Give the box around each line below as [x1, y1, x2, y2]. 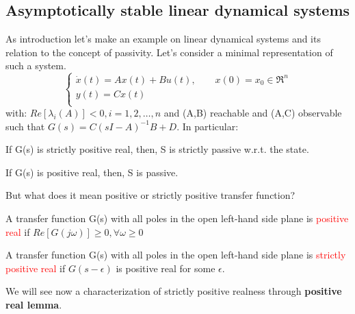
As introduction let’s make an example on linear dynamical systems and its [5, 32, 321, 46]
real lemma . [5, 298, 62, 312]
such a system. [5, 58, 66, 73]
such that [5, 119, 45, 133]
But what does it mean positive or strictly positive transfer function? [5, 188, 295, 202]
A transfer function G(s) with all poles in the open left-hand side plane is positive [5, 211, 349, 226]
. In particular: [176, 119, 239, 133]
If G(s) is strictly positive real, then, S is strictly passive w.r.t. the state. [5, 142, 309, 156]
